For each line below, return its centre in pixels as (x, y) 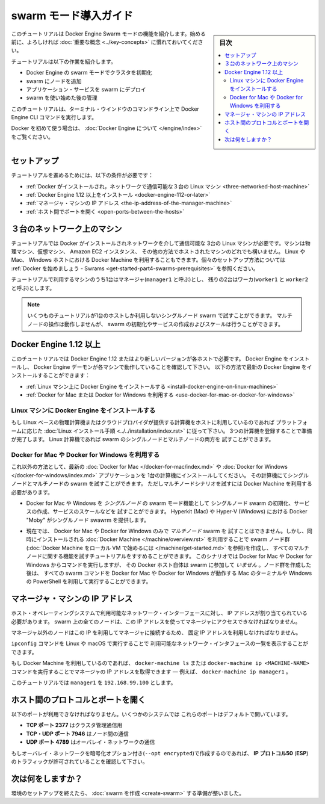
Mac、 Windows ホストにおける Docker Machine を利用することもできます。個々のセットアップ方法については (148, 260)
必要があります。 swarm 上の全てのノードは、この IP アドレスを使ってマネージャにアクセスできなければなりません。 (156, 621)
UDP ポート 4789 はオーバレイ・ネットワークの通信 (91, 742)
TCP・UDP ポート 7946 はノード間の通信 (77, 734)
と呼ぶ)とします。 (33, 288)
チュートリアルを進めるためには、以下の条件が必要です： (82, 175)
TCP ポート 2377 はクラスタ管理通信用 (74, 725)
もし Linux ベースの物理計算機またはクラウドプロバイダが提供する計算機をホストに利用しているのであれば (143, 422)
